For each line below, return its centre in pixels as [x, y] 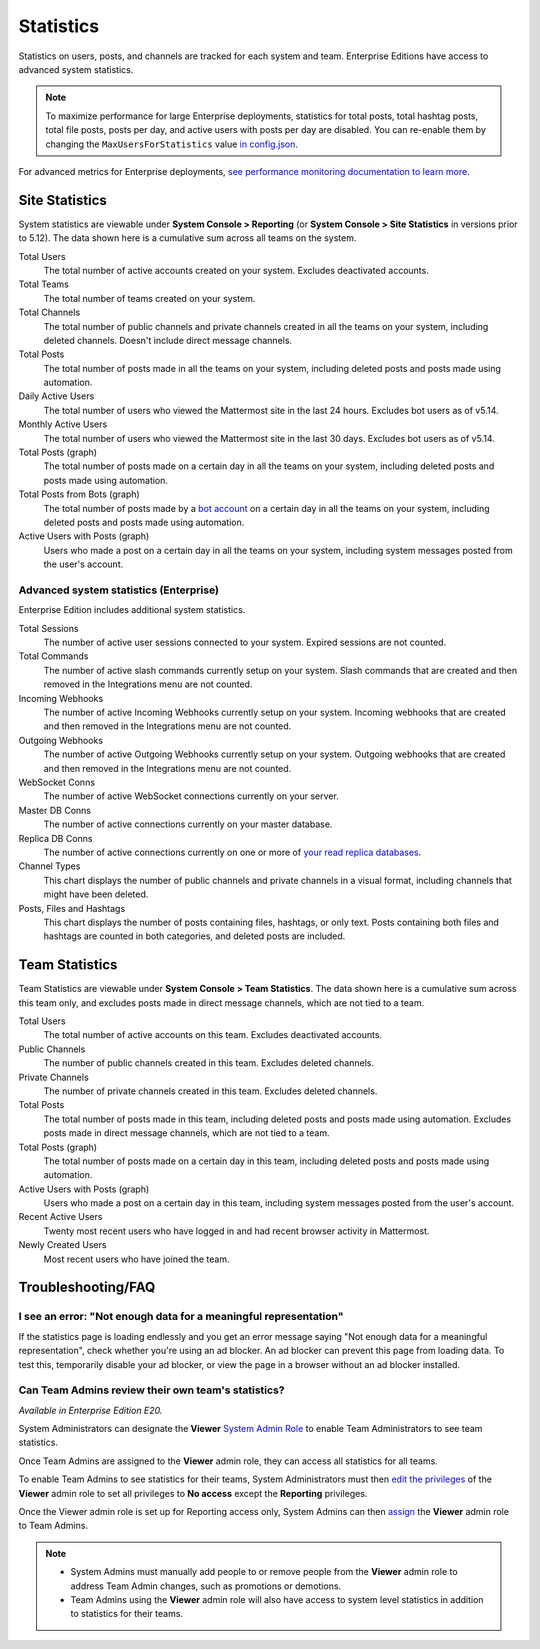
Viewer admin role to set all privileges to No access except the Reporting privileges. [193, 1493]
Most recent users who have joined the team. [136, 1259]
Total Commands [53, 656]
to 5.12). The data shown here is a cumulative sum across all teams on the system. [187, 238]
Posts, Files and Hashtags [72, 908]
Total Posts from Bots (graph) [79, 494]
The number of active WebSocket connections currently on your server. [191, 796]
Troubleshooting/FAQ [87, 1287]
